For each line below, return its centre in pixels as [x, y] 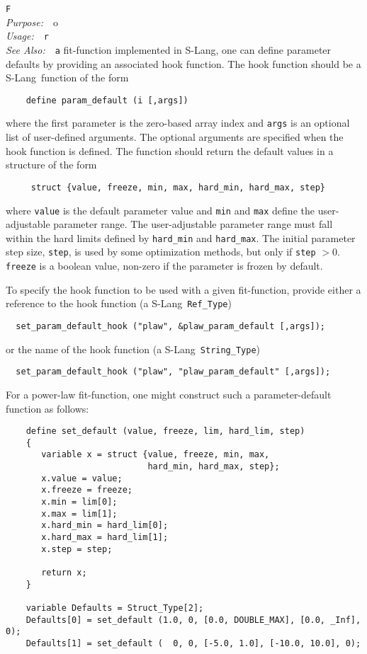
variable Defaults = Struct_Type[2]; [115, 608]
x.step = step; [77, 549]
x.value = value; [82, 478]
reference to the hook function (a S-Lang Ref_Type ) [119, 303]
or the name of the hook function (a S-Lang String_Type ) [133, 349]
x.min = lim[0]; [79, 502]
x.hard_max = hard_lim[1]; [105, 538]
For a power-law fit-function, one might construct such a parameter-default [169, 394]
